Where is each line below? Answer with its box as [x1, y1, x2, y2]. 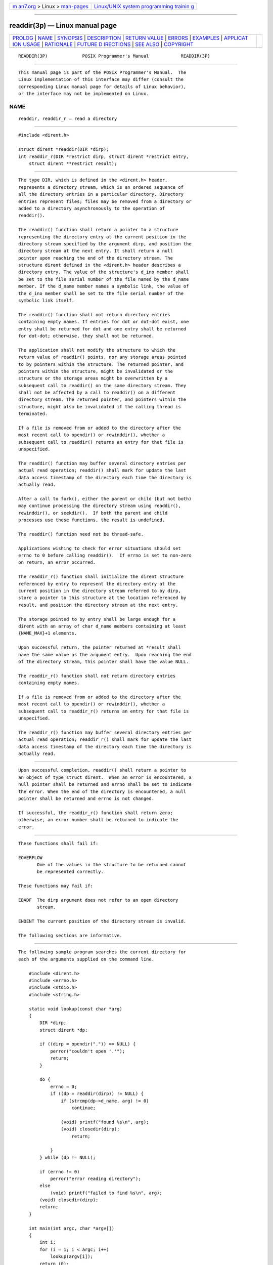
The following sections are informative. [18, 933, 122, 938]
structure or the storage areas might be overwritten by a [18, 375, 168, 382]
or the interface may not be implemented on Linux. [18, 91, 149, 97]
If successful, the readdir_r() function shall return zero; [18, 810, 173, 816]
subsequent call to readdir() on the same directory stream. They [18, 383, 187, 388]
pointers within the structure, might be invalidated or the [18, 368, 173, 374]
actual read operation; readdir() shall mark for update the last [18, 468, 187, 473]
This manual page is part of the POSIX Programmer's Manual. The [18, 69, 187, 75]
